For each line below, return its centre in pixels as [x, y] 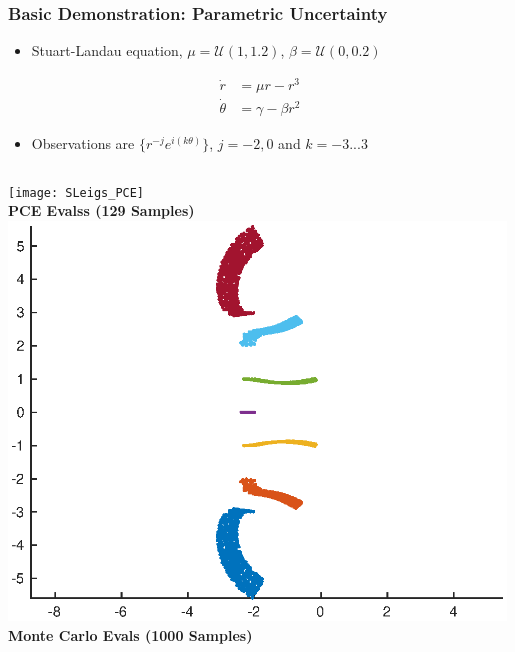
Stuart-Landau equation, [107, 50]
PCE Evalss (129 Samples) [101, 210]
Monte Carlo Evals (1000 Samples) [130, 634]
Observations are [83, 143]
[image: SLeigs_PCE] [76, 192]
